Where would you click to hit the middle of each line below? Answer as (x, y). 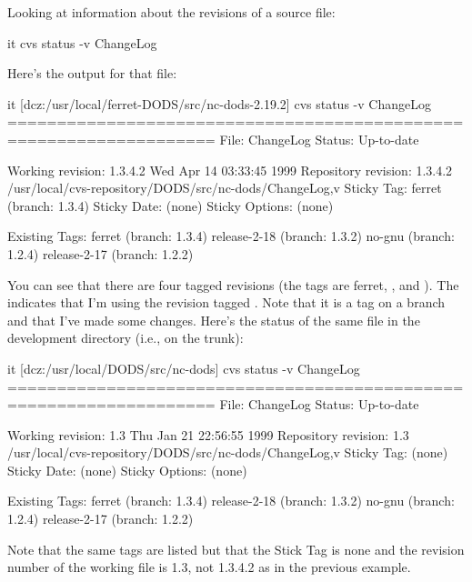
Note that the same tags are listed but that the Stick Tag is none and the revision (236, 549)
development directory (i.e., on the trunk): (126, 338)
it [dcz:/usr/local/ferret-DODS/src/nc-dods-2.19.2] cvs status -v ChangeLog (219, 103)
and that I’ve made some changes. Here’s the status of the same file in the (214, 320)
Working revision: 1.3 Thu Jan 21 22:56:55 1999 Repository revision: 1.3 (208, 434)
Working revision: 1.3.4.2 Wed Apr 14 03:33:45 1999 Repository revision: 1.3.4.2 (230, 170)
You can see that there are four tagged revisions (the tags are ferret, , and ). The (233, 284)
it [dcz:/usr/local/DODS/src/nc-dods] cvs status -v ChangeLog (184, 368)
